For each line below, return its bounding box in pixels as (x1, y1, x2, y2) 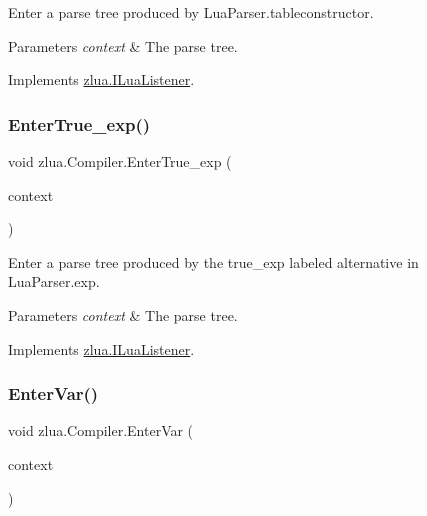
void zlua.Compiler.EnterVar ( (8, 420, 194, 441)
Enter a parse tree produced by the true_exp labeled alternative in (8, 251, 419, 272)
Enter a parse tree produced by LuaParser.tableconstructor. (8, 2, 374, 22)
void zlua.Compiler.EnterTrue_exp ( (8, 151, 232, 171)
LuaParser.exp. (8, 271, 100, 292)
